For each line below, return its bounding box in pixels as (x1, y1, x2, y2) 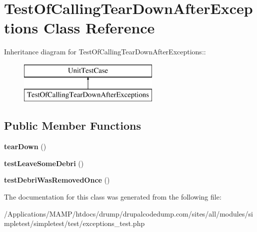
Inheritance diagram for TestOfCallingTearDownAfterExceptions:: (4, 46, 206, 57)
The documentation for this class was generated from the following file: (4, 192, 221, 202)
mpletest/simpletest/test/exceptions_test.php (4, 218, 145, 229)
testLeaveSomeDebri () (4, 158, 84, 168)
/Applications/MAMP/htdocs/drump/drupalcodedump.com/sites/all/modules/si (4, 208, 253, 219)
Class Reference (43, 17, 155, 38)
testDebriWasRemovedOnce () (4, 175, 110, 185)
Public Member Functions (4, 118, 141, 133)
